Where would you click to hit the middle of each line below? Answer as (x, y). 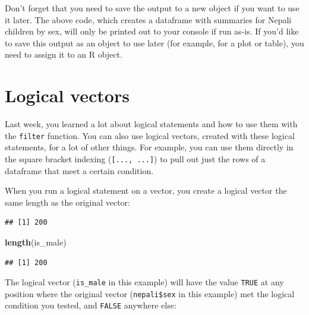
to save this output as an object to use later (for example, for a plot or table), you (154, 42)
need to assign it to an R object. (64, 54)
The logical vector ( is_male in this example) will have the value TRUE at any (144, 282)
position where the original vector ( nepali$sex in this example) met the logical (150, 293)
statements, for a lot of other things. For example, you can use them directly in (149, 147)
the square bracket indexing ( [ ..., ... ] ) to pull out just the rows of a (135, 158)
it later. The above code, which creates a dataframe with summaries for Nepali (148, 19)
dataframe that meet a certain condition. (79, 170)
